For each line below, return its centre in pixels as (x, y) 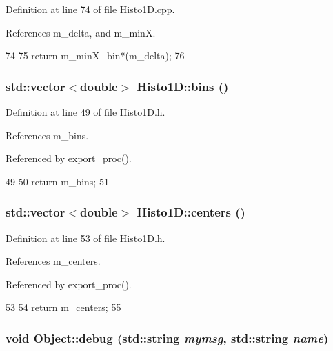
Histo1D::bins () (183, 86)
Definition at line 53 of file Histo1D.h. (85, 238)
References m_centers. (53, 261)
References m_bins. (47, 135)
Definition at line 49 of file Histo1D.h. (85, 112)
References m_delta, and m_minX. (81, 32)
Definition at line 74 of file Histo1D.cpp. (90, 9)
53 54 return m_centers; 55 (63, 307)
